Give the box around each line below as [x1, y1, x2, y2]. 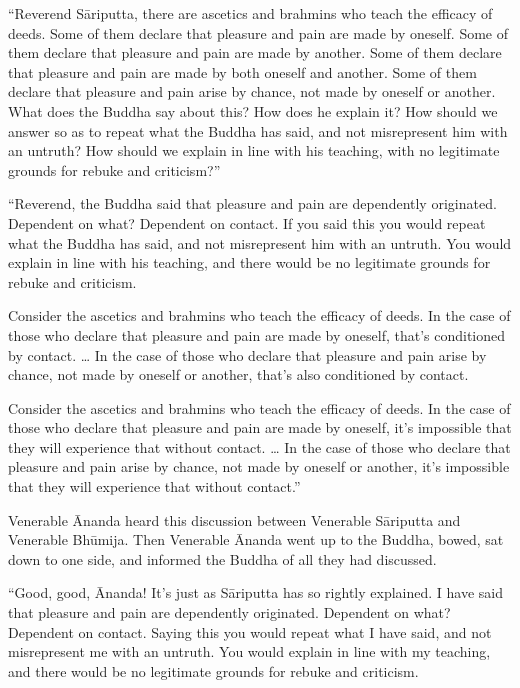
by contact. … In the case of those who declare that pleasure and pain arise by [8, 344, 487, 365]
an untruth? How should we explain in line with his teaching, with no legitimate [8, 140, 500, 161]
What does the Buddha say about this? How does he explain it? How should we [8, 100, 498, 121]
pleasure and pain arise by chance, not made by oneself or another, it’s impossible [8, 456, 510, 477]
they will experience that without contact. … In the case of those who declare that [8, 436, 511, 457]
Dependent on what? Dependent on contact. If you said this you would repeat [8, 212, 486, 233]
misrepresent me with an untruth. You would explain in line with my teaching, [8, 641, 491, 662]
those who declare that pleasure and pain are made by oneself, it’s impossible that [8, 417, 512, 438]
